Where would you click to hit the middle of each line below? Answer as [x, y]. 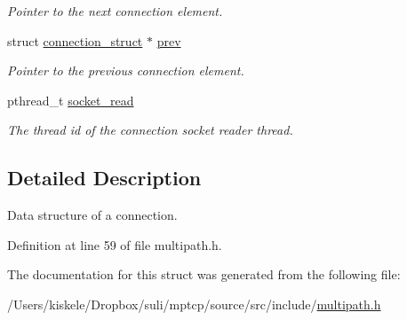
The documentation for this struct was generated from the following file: [204, 274]
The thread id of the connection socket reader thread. [150, 130]
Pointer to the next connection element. [115, 11]
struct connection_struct [75, 40]
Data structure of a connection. [92, 215]
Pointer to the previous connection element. [126, 70]
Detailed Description [104, 178]
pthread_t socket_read [71, 100]
